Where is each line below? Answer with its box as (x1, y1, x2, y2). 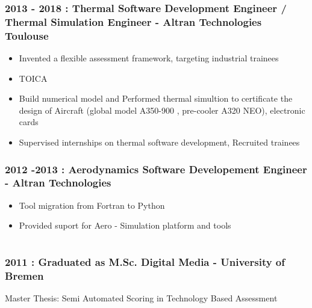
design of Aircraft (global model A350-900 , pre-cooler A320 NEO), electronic (19, 103, 305, 116)
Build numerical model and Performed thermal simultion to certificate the (19, 92, 293, 105)
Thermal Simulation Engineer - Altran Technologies (5, 14, 262, 29)
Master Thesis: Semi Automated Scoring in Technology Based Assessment (5, 292, 278, 304)
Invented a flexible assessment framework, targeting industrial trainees (19, 52, 279, 64)
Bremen (5, 268, 44, 283)
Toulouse (5, 28, 49, 43)
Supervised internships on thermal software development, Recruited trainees (19, 136, 300, 149)
